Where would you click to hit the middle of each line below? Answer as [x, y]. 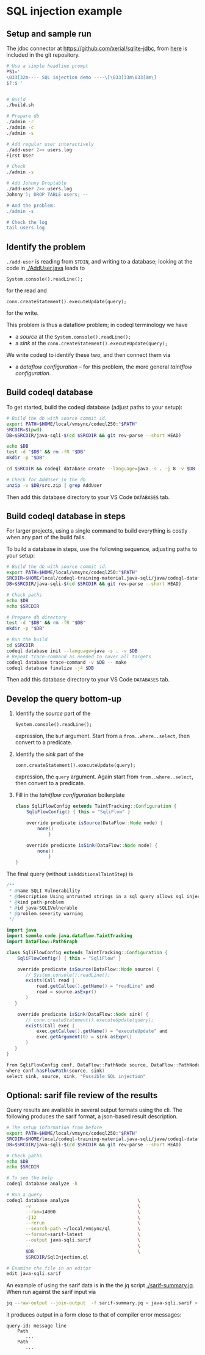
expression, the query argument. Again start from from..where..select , [104, 777]
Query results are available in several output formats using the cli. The [95, 1110]
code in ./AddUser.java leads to [46, 268]
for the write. [23, 313]
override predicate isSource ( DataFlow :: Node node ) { [95, 823]
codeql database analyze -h [42, 1184]
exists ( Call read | [50, 980]
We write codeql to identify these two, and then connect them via [88, 355]
